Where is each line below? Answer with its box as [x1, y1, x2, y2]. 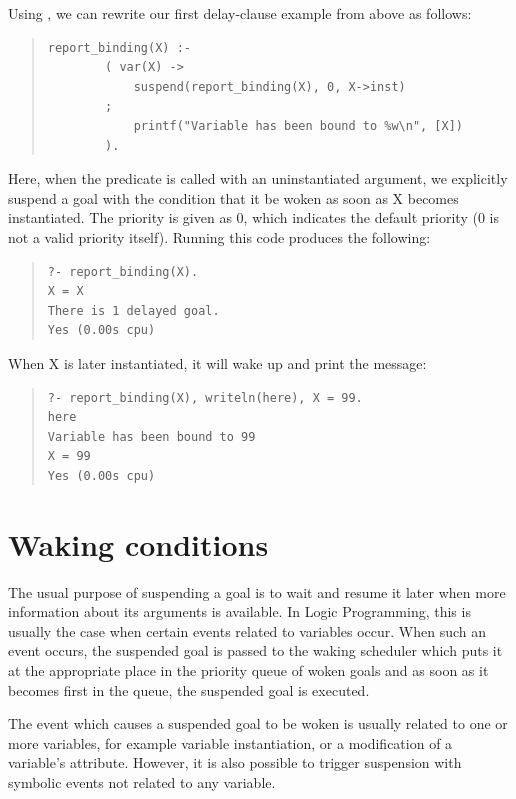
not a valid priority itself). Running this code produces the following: [8, 226, 431, 247]
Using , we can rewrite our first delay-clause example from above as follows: [8, 3, 472, 23]
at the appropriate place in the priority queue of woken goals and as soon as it [8, 659, 489, 680]
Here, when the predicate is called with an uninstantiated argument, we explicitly [8, 168, 508, 189]
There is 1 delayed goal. [47, 303, 220, 318]
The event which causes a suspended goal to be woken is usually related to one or [8, 713, 508, 734]
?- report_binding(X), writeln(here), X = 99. [47, 390, 363, 405]
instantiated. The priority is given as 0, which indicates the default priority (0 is [8, 207, 499, 228]
